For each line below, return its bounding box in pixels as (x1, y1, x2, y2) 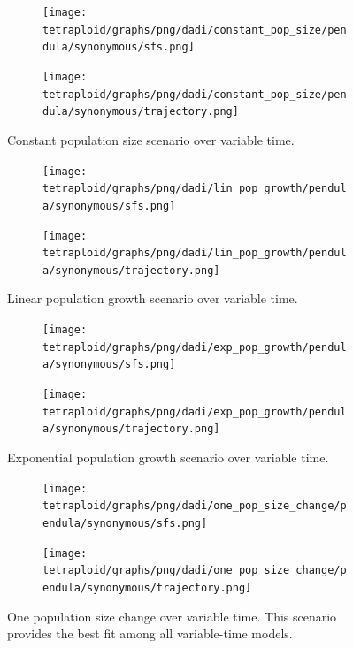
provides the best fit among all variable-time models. (7, 624, 293, 643)
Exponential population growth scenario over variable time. (7, 448, 329, 466)
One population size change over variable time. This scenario (7, 606, 337, 625)
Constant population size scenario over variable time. (7, 130, 295, 149)
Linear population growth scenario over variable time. (7, 289, 298, 308)
